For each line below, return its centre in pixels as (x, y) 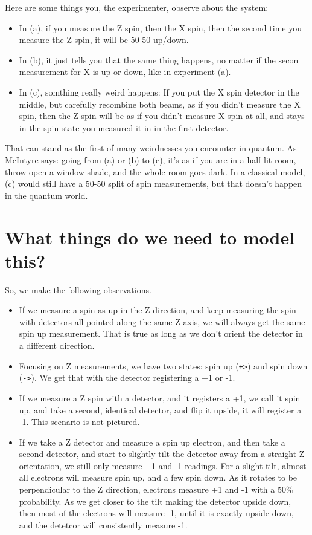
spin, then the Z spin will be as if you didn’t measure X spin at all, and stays (162, 116)
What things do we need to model (150, 237)
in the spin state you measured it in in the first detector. (124, 127)
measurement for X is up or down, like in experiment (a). (125, 72)
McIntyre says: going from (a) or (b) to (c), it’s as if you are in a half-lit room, (151, 159)
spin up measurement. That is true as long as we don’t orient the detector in (161, 333)
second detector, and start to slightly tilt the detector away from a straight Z (162, 454)
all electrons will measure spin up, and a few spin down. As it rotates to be (158, 477)
